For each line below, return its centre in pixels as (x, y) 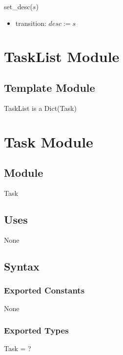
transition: (31, 23)
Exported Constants (44, 290)
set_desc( (18, 6)
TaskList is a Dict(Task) (40, 108)
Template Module (50, 87)
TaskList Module (62, 56)
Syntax (22, 266)
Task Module (49, 141)
